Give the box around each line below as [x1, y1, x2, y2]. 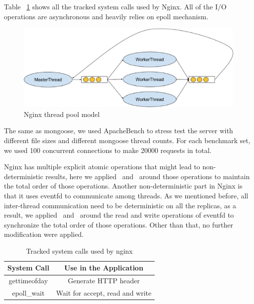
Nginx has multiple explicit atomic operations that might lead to [4, 161, 200, 172]
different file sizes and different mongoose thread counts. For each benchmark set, [4, 135, 251, 145]
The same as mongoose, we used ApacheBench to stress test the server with [4, 125, 233, 136]
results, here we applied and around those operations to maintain [45, 171, 250, 181]
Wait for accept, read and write [56, 288, 152, 298]
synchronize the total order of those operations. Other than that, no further [4, 219, 233, 229]
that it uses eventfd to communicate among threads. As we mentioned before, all [4, 190, 249, 200]
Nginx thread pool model [24, 109, 100, 119]
